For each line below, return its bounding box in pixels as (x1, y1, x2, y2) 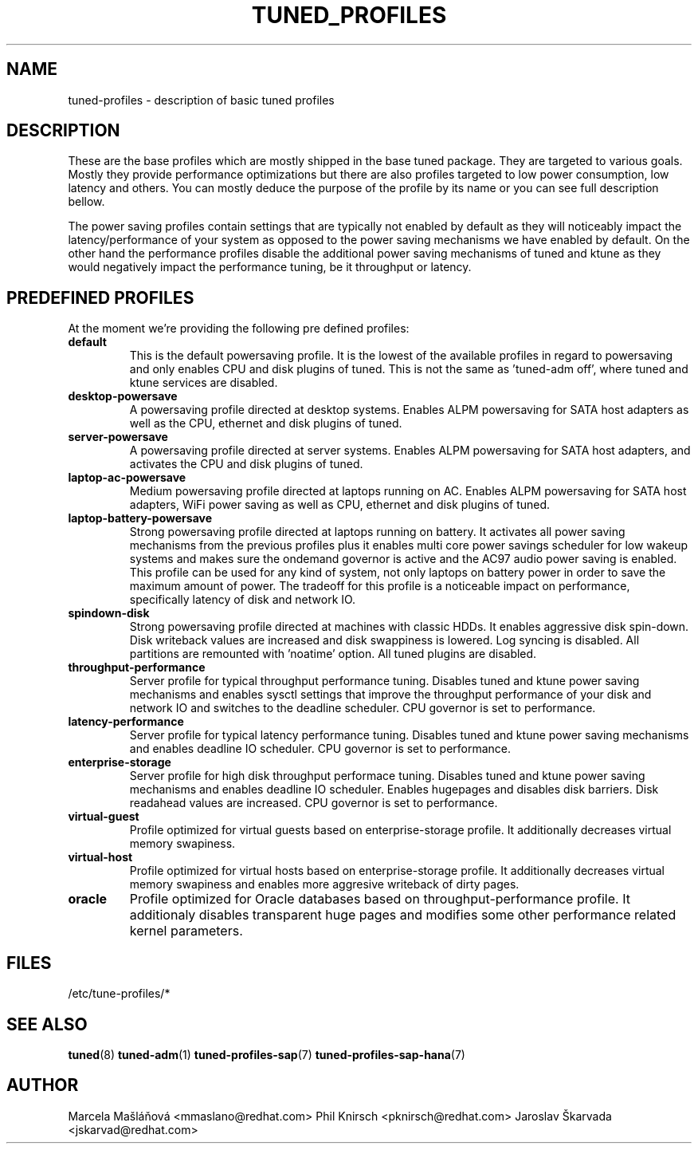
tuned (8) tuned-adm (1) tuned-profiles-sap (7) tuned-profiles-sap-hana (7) (68, 1047, 465, 1061)
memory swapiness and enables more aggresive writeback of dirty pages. (129, 877, 520, 892)
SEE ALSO (6, 1014, 88, 1034)
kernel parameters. (129, 923, 243, 939)
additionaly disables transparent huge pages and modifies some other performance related (129, 907, 676, 924)
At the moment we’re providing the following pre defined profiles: (68, 321, 410, 336)
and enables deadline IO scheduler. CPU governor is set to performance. (129, 742, 512, 756)
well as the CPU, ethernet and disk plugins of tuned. (129, 416, 402, 431)
